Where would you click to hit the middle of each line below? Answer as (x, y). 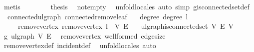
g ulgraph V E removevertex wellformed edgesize (85, 35)
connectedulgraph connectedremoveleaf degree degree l (98, 16)
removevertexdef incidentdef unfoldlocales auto (80, 45)
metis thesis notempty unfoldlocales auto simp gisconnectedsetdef (127, 6)
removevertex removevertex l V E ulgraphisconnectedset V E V (126, 26)
